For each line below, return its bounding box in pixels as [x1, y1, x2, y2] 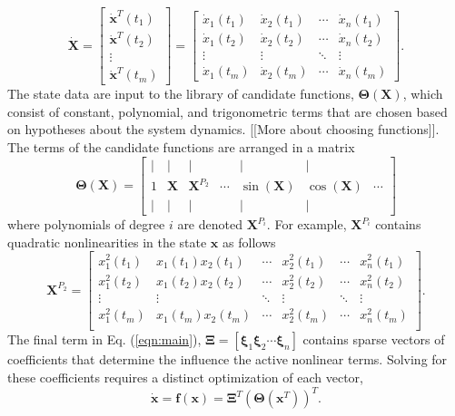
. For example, [266, 215, 347, 234]
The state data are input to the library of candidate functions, [7, 84, 354, 103]
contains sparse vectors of [302, 330, 445, 349]
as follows [223, 232, 276, 251]
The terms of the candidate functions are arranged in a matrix [7, 138, 355, 157]
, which [402, 84, 443, 103]
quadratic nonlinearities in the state [7, 232, 207, 251]
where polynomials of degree [7, 215, 165, 234]
